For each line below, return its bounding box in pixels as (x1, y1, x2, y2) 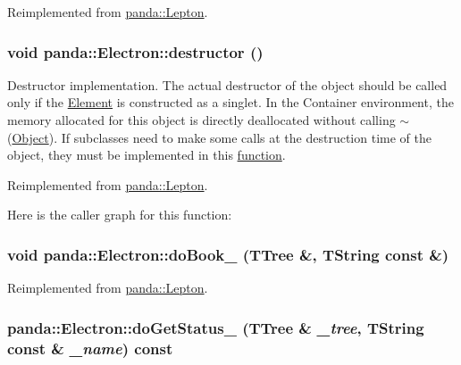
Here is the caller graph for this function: (7, 205, 232, 224)
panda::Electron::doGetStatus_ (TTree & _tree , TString (7, 316, 424, 338)
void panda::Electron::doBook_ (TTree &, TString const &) (7, 243, 449, 265)
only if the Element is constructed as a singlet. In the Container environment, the (7, 93, 454, 112)
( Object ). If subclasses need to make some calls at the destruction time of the (7, 128, 432, 146)
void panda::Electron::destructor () (7, 40, 264, 62)
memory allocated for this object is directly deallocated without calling (7, 111, 396, 129)
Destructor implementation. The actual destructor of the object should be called (7, 75, 448, 94)
